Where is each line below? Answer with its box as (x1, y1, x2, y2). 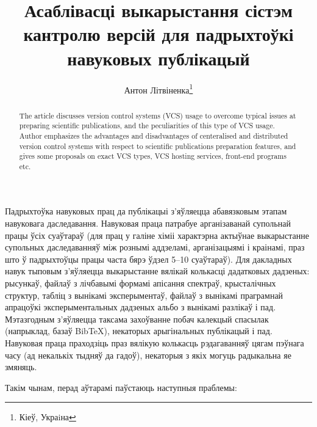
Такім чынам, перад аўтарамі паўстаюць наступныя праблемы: (5, 381, 237, 393)
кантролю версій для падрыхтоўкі (23, 21, 294, 46)
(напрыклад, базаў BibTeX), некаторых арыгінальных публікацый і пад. (5, 324, 272, 337)
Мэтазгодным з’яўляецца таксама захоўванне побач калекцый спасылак (5, 312, 269, 325)
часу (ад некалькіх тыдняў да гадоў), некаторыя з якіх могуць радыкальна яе (5, 348, 291, 361)
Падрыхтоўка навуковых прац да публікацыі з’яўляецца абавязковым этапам (5, 205, 287, 217)
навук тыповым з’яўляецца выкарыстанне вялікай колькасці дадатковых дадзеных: (5, 265, 310, 277)
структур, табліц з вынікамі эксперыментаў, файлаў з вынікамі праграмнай (5, 288, 283, 301)
